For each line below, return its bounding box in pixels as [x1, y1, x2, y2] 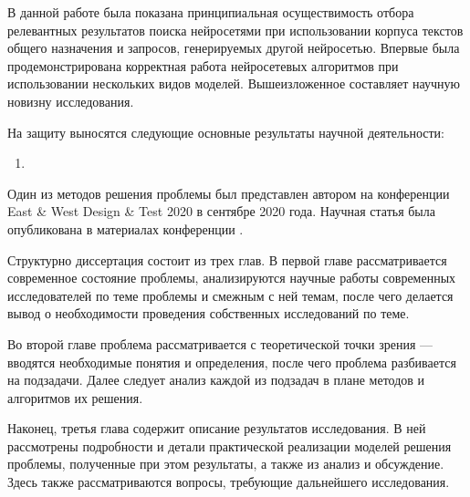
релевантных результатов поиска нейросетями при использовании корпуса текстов [7, 20, 464, 39]
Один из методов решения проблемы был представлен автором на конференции [7, 183, 450, 202]
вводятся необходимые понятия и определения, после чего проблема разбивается [7, 352, 456, 371]
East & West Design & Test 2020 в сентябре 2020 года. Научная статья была [7, 202, 435, 221]
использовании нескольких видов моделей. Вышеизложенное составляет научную [7, 74, 460, 93]
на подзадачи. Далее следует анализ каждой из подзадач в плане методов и [7, 370, 425, 389]
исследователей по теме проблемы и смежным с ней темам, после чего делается [7, 285, 454, 305]
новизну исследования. [7, 91, 134, 110]
